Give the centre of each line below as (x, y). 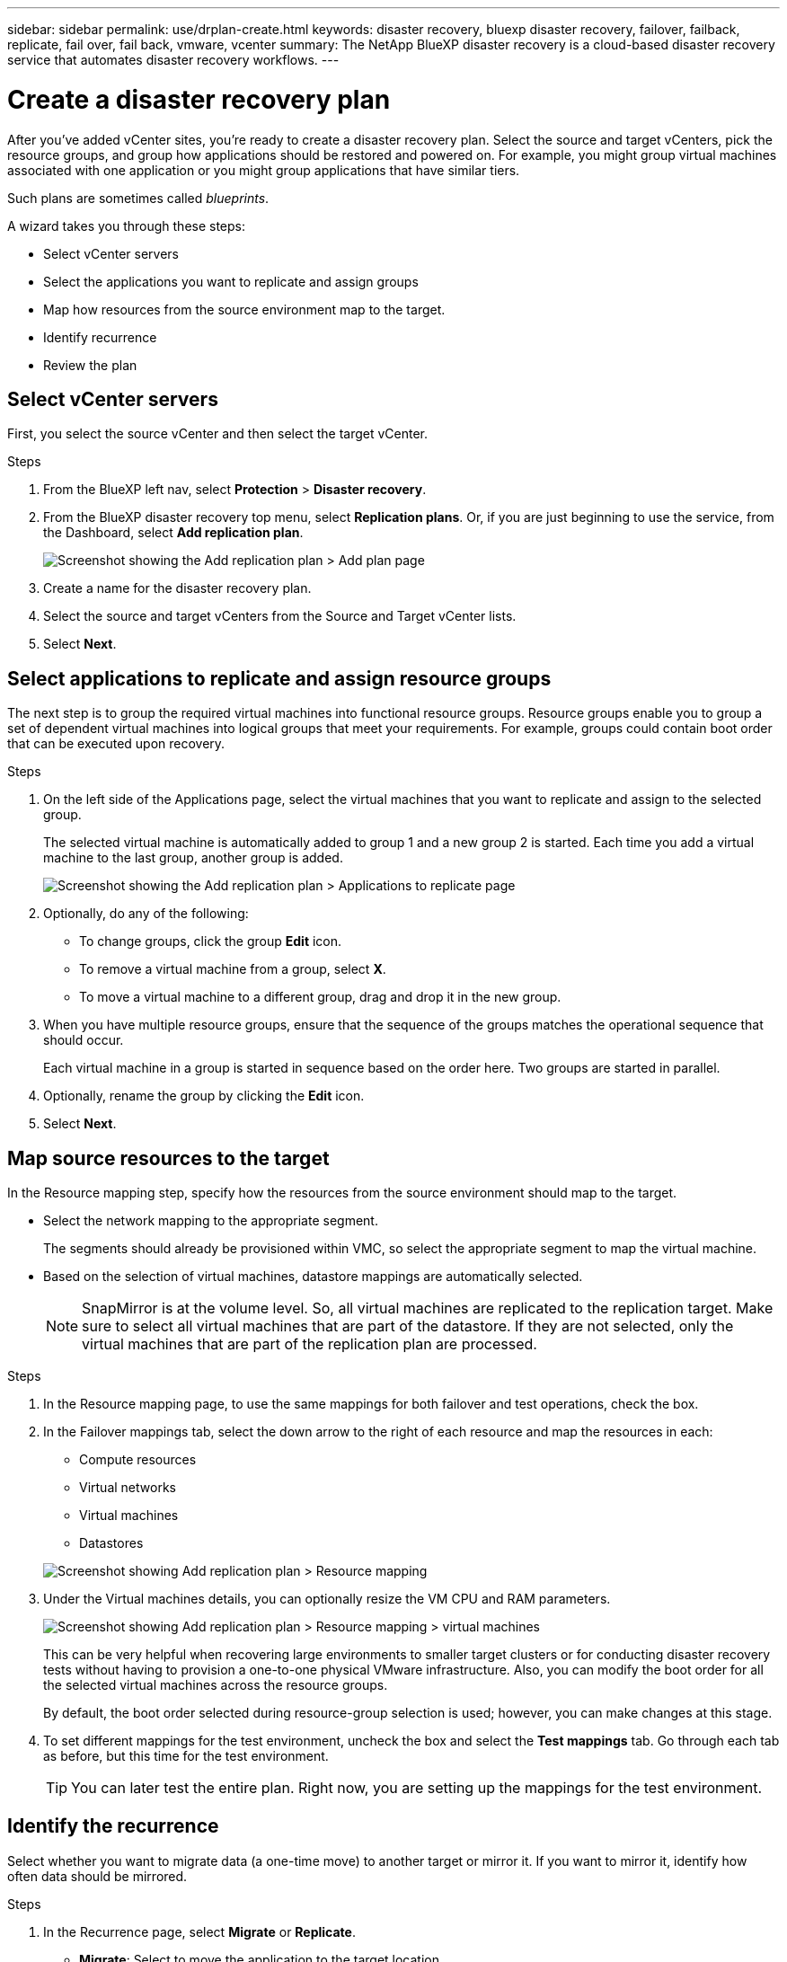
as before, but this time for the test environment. (186, 1756)
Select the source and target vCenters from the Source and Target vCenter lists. (280, 616)
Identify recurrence (100, 337)
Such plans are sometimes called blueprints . (138, 198)
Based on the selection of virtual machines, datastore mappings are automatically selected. (313, 1277)
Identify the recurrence (113, 1826)
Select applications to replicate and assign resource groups (279, 678)
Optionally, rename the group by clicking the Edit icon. (204, 1096)
